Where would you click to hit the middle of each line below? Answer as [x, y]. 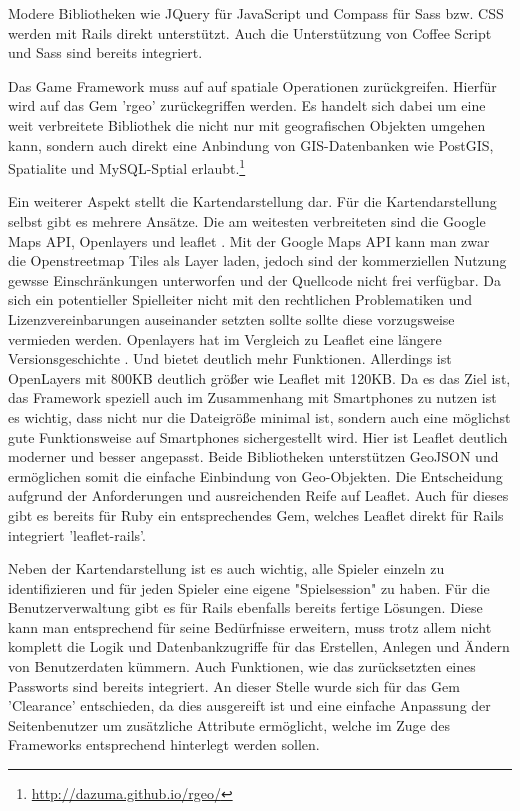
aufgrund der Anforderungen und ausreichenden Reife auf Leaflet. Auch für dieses [258, 495]
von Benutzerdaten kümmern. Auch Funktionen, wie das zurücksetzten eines [242, 666]
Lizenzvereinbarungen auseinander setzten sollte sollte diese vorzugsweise [231, 318]
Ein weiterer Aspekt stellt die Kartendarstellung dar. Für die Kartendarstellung [252, 201]
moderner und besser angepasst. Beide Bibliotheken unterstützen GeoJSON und [253, 456]
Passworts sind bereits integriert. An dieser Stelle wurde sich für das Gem [234, 685]
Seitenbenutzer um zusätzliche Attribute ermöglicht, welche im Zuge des [229, 724]
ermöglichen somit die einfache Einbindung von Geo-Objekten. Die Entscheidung [255, 475]
